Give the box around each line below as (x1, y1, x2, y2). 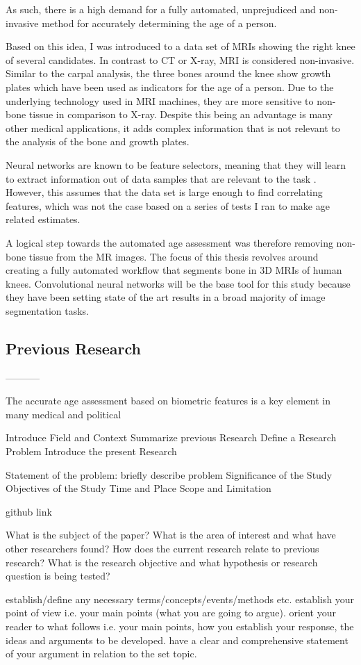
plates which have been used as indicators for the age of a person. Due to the (6, 79, 334, 94)
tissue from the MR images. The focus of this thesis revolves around (28, 249, 319, 263)
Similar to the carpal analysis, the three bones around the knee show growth (6, 66, 331, 81)
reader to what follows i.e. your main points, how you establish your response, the (6, 618, 354, 633)
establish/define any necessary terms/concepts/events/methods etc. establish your (6, 591, 355, 606)
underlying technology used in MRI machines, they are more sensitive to (6, 93, 314, 108)
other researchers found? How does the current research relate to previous (6, 541, 319, 556)
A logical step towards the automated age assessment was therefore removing (6, 235, 333, 249)
